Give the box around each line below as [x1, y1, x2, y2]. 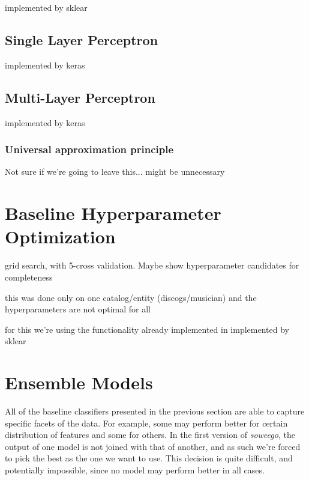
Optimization [5, 224, 116, 249]
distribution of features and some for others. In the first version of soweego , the [5, 428, 295, 441]
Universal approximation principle [5, 142, 174, 157]
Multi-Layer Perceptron [5, 88, 155, 106]
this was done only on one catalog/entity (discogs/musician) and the [5, 291, 257, 303]
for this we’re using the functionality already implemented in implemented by [5, 323, 289, 335]
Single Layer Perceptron [5, 30, 158, 49]
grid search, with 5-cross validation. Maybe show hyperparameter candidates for [5, 259, 299, 272]
